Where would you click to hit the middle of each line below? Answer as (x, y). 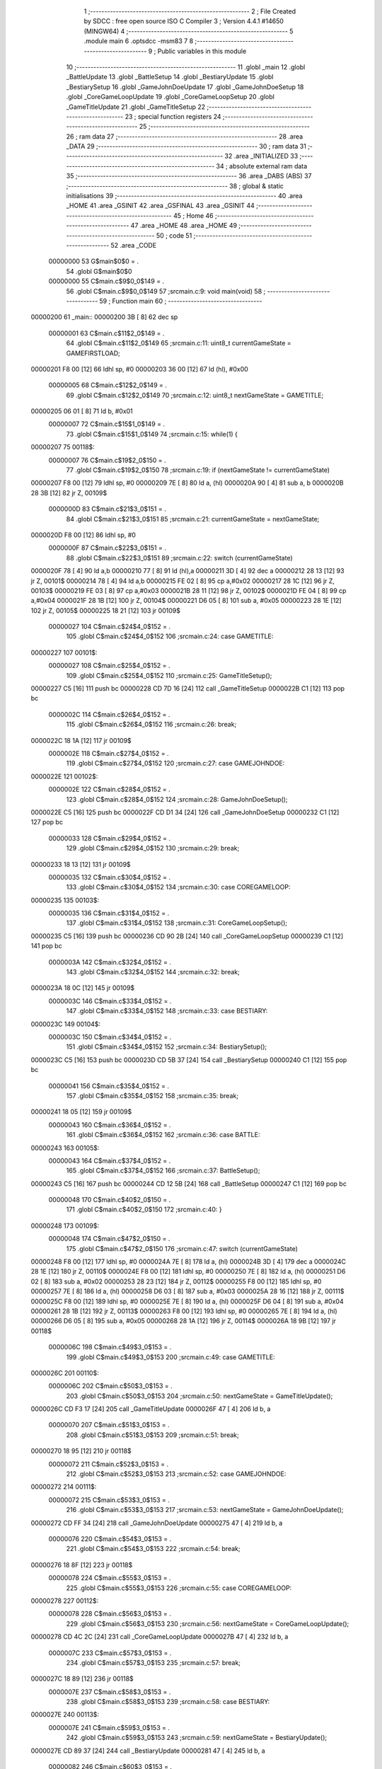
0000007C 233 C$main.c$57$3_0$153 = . (110, 1653)
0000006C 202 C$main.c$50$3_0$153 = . (110, 1386)
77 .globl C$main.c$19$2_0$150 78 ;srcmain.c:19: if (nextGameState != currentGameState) (198, 470)
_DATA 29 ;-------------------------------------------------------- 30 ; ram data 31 (186, 146)
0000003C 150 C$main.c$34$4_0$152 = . (110, 1037)
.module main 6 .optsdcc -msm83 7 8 (139, 41)
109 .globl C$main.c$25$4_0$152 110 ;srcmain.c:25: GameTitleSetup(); (169, 675)
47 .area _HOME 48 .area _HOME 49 (184, 226)
